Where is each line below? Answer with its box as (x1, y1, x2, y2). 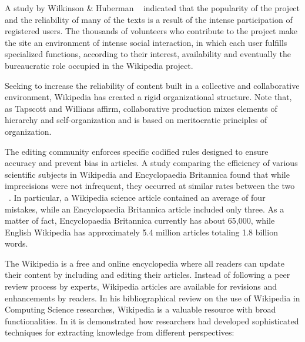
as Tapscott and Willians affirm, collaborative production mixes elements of (5, 102, 277, 114)
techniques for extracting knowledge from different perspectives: (5, 326, 234, 338)
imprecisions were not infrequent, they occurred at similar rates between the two (5, 180, 295, 192)
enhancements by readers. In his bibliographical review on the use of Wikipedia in (5, 291, 300, 304)
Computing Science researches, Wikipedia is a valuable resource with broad (5, 303, 276, 316)
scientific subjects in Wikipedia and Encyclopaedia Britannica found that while (5, 168, 290, 180)
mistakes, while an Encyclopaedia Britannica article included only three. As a (5, 202, 284, 215)
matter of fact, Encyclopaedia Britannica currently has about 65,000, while (5, 214, 275, 227)
